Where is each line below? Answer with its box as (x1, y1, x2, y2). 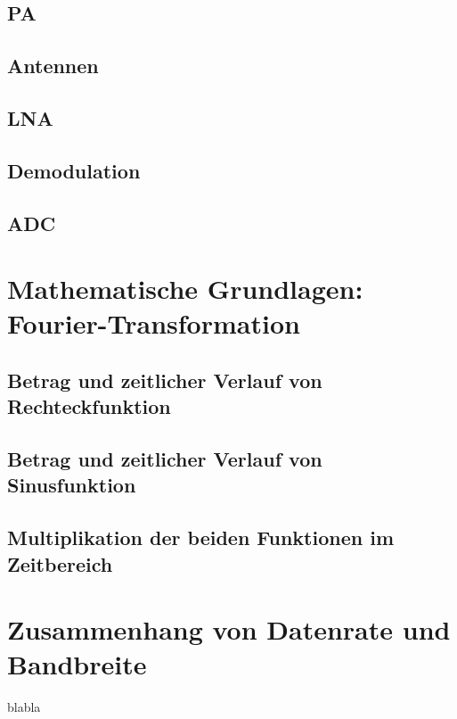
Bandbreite (7, 646, 147, 682)
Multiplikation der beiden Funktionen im (7, 524, 395, 551)
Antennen (7, 52, 99, 79)
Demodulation (7, 156, 141, 184)
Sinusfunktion (7, 471, 136, 499)
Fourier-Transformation (7, 305, 300, 342)
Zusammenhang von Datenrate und (7, 611, 451, 648)
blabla (7, 698, 41, 716)
